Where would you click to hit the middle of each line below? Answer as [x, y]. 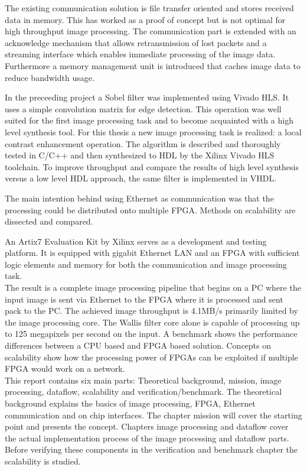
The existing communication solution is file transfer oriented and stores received [149, 8]
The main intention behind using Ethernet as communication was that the [139, 198]
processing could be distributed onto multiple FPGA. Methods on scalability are [150, 209]
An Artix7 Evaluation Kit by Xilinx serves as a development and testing [136, 241]
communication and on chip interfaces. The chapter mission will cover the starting [153, 415]
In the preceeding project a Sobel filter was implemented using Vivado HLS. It [147, 97]
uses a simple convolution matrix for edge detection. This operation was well [143, 108]
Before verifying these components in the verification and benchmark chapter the [151, 449]
